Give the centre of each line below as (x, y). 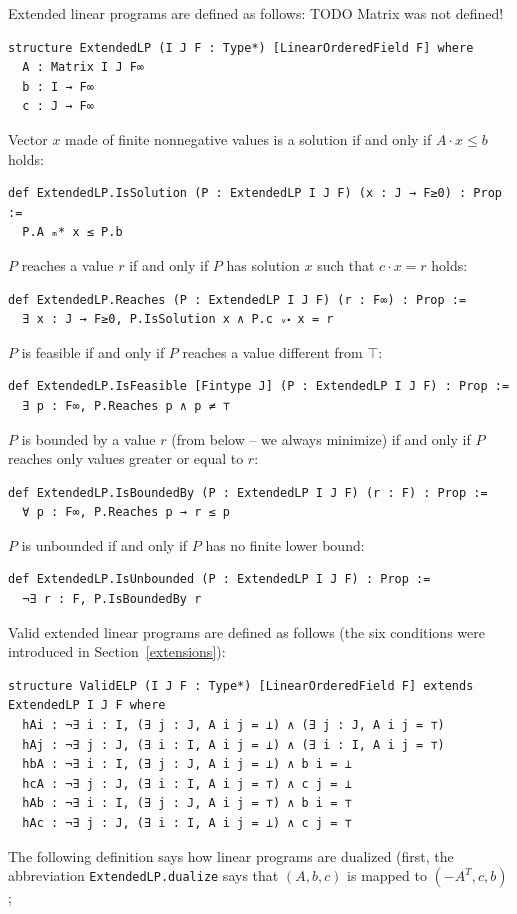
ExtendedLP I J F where (87, 705)
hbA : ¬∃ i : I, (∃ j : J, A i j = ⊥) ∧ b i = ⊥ (187, 764)
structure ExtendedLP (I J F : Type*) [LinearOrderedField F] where (241, 47)
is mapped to (387, 875)
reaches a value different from (272, 351)
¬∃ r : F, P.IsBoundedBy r (112, 599)
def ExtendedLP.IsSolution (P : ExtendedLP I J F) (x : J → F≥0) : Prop (255, 193)
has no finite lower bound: (285, 544)
